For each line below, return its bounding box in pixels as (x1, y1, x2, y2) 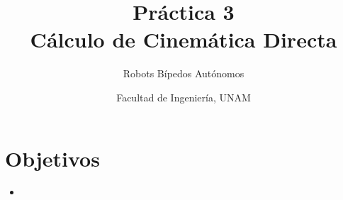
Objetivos (5, 143, 100, 172)
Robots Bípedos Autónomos (123, 66, 244, 81)
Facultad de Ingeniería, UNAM (116, 89, 251, 104)
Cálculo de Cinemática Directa (30, 25, 337, 54)
